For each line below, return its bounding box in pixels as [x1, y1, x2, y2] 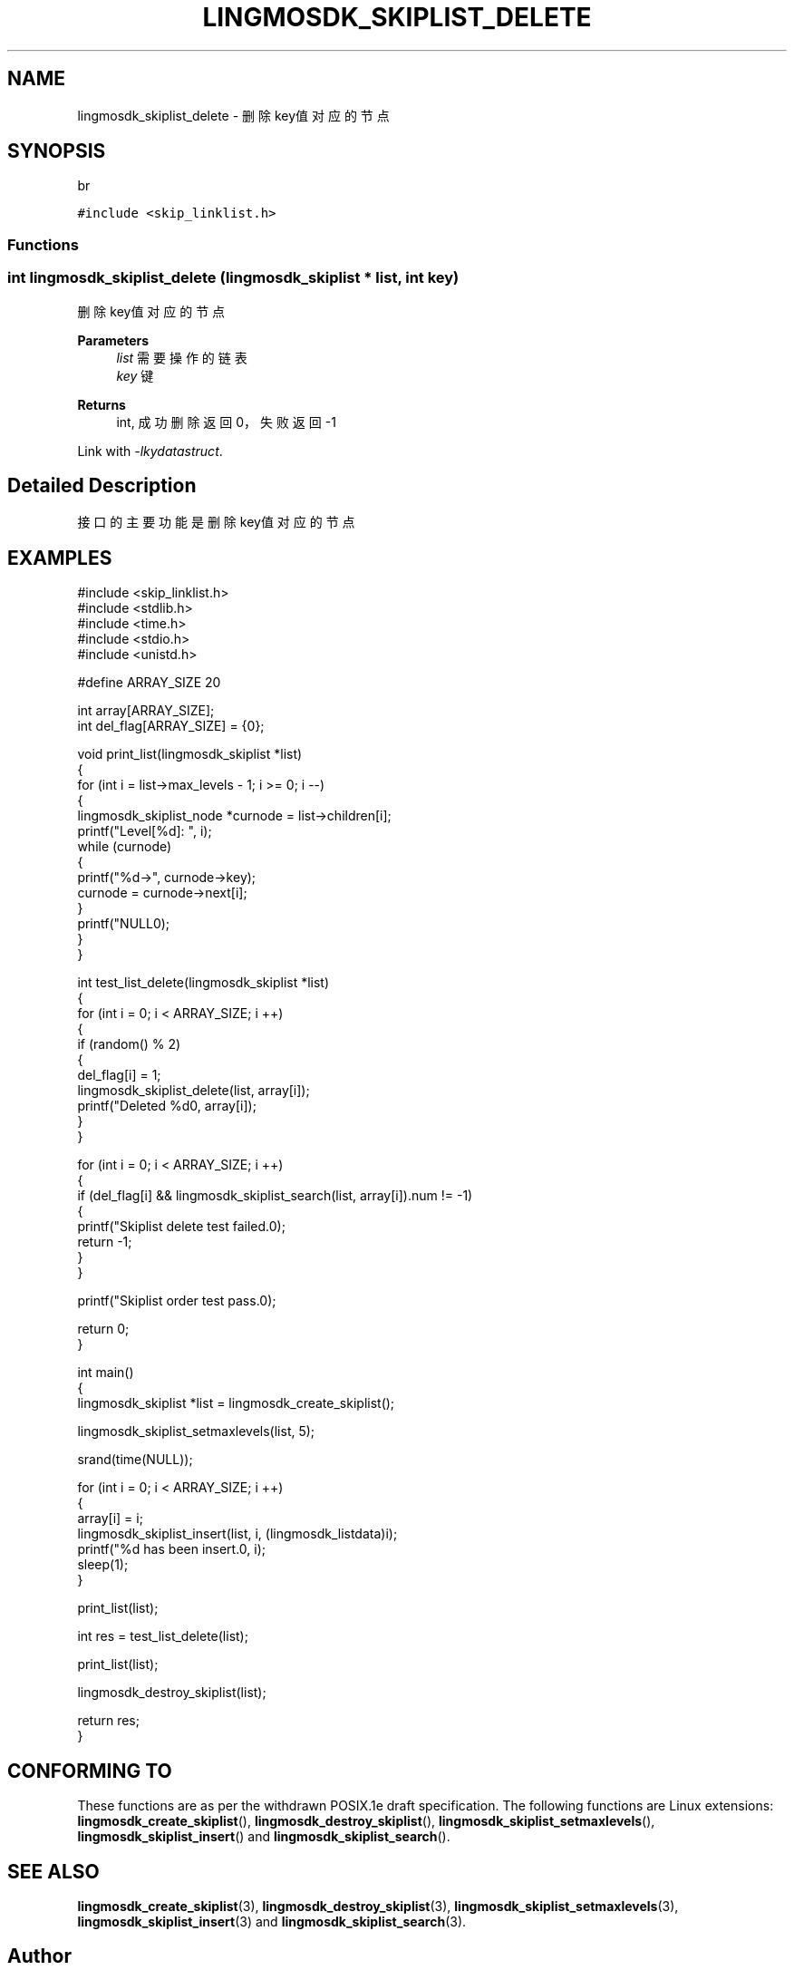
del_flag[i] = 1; [77, 1067, 161, 1083]
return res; [77, 1713, 140, 1729]
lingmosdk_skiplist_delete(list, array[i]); [77, 1082, 310, 1099]
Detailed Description [7, 473, 197, 497]
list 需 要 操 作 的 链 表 [116, 349, 247, 365]
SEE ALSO [7, 1859, 100, 1883]
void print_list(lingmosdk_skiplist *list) [77, 746, 303, 762]
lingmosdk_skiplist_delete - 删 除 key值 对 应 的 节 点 [77, 107, 390, 123]
